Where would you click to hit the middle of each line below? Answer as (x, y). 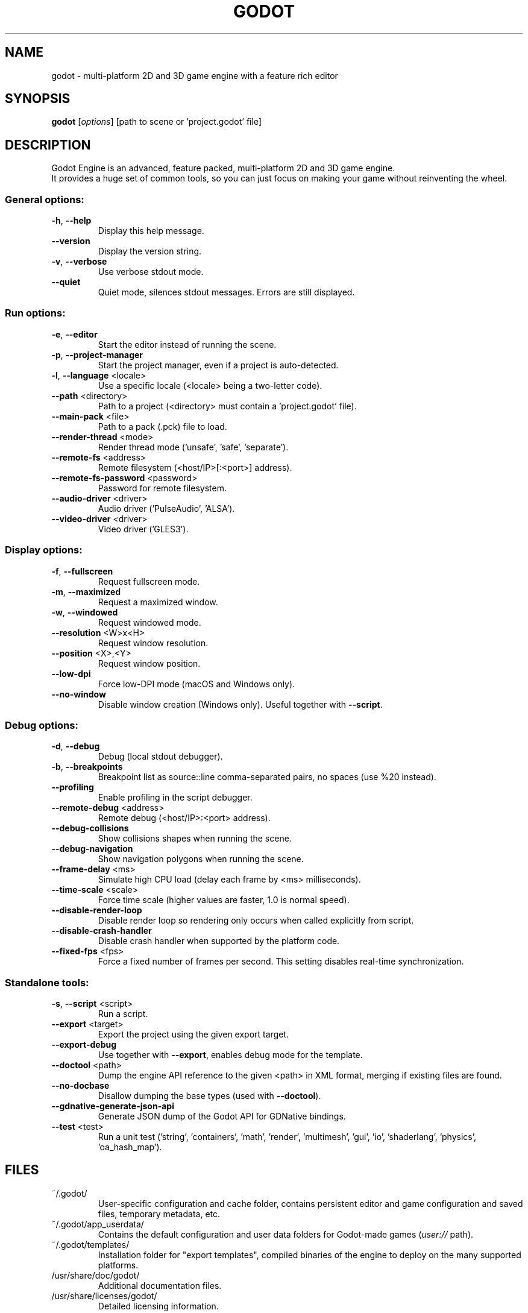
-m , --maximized (86, 591)
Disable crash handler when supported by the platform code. (219, 941)
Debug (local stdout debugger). (160, 757)
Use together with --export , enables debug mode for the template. (230, 1055)
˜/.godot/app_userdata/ (98, 1224)
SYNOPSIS (38, 99)
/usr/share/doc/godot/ (96, 1275)
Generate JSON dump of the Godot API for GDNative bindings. (222, 1116)
